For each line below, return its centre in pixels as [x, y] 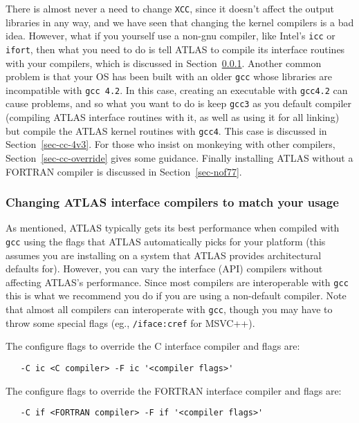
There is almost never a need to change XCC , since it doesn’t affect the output [170, 8]
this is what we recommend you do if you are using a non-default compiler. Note [176, 295]
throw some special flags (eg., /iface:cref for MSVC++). [130, 322]
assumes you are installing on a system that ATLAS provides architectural [164, 255]
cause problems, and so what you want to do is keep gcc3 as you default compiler [179, 103]
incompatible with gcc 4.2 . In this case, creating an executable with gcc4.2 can [177, 90]
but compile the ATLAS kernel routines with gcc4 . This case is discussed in [166, 130]
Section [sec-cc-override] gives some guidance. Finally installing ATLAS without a [179, 157]
